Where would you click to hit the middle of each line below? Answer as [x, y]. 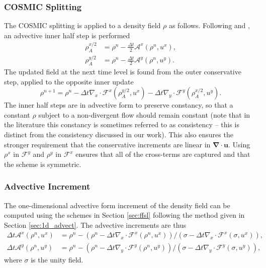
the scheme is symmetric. [43, 164]
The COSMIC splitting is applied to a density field [82, 25]
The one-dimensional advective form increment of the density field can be [117, 205]
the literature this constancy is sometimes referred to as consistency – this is [122, 124]
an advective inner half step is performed [67, 35]
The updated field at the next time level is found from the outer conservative [123, 71]
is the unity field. [57, 260]
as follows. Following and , [209, 25]
